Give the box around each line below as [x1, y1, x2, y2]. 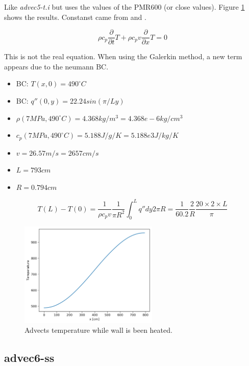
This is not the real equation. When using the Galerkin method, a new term [4, 51, 242, 62]
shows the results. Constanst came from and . [4, 11, 146, 22]
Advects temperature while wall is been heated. [24, 325, 172, 335]
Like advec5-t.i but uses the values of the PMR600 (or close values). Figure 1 [4, 2, 245, 12]
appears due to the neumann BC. [4, 61, 109, 71]
